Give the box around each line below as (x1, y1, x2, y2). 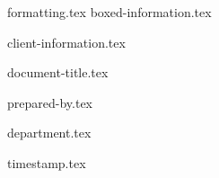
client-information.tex (7, 32, 126, 51)
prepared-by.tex (7, 93, 92, 111)
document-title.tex (7, 63, 109, 82)
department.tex (7, 123, 92, 142)
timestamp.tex (7, 153, 86, 172)
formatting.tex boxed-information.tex (7, 3, 212, 21)
